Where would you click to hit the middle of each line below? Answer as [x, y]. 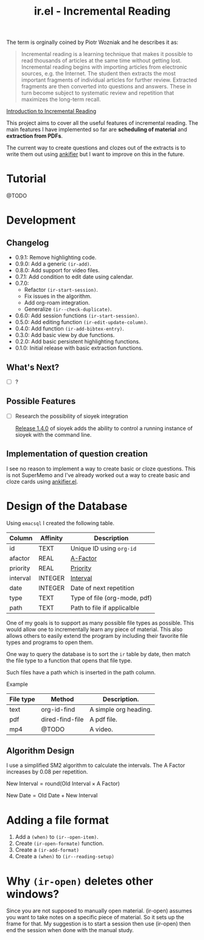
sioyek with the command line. [53, 434]
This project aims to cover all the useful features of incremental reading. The [102, 123]
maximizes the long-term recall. [61, 99]
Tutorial [26, 179]
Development [41, 220]
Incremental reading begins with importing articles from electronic [104, 67]
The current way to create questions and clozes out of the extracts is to [96, 148]
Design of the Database [67, 506]
